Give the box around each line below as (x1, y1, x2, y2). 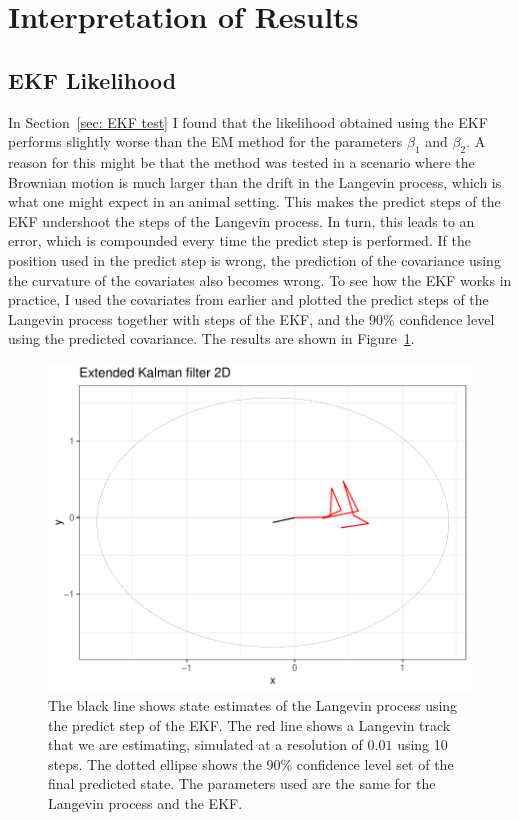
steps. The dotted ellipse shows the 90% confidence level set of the (48, 753, 454, 774)
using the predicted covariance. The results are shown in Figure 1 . (8, 328, 415, 349)
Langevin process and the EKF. (48, 793, 243, 814)
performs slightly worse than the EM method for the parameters (8, 131, 403, 152)
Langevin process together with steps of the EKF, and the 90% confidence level (8, 308, 495, 329)
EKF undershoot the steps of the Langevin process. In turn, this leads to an (8, 210, 475, 231)
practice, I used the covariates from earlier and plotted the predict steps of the (8, 289, 489, 310)
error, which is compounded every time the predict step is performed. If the (8, 230, 471, 251)
